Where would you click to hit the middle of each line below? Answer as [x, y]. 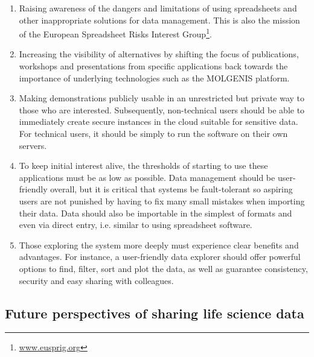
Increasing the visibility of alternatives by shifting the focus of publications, [159, 54]
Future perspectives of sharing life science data [155, 313]
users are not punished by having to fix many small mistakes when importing [162, 201]
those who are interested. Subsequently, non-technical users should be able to [162, 109]
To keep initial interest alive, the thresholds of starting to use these [143, 166]
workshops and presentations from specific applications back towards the [153, 66]
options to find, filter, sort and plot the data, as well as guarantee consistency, [163, 268]
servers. [33, 145]
